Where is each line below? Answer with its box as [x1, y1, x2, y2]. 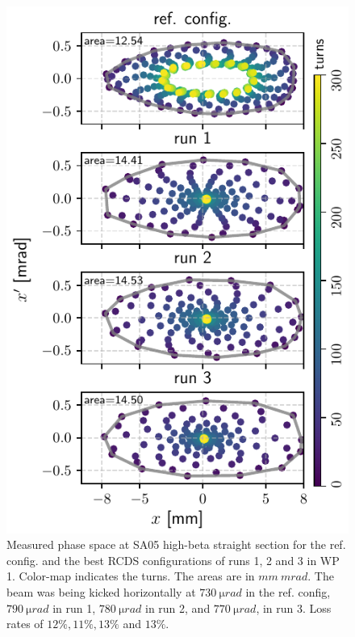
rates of [6, 615, 44, 632]
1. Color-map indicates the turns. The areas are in [6, 567, 255, 584]
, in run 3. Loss [256, 599, 332, 616]
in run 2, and [145, 599, 211, 616]
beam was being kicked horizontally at [6, 584, 196, 600]
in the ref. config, [245, 584, 331, 600]
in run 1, [52, 599, 96, 616]
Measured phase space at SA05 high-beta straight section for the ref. [6, 536, 346, 553]
